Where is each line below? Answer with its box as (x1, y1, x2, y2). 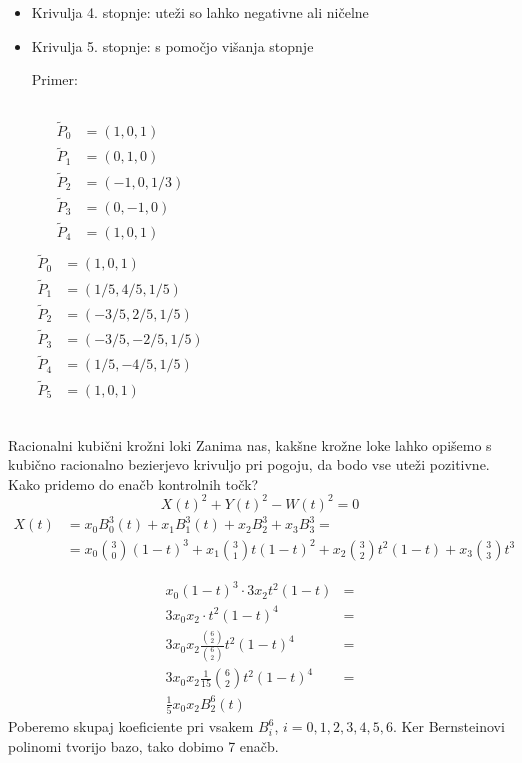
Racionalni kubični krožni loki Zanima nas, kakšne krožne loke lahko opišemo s (8, 434, 492, 455)
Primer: (31, 69, 78, 90)
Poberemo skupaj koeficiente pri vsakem (8, 716, 254, 737)
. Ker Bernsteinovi (392, 716, 505, 737)
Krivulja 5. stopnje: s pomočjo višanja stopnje (31, 35, 314, 56)
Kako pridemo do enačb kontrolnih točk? (8, 473, 259, 494)
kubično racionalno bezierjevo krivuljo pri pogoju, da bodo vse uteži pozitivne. (8, 454, 490, 475)
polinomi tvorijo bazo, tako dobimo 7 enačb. (8, 735, 279, 756)
